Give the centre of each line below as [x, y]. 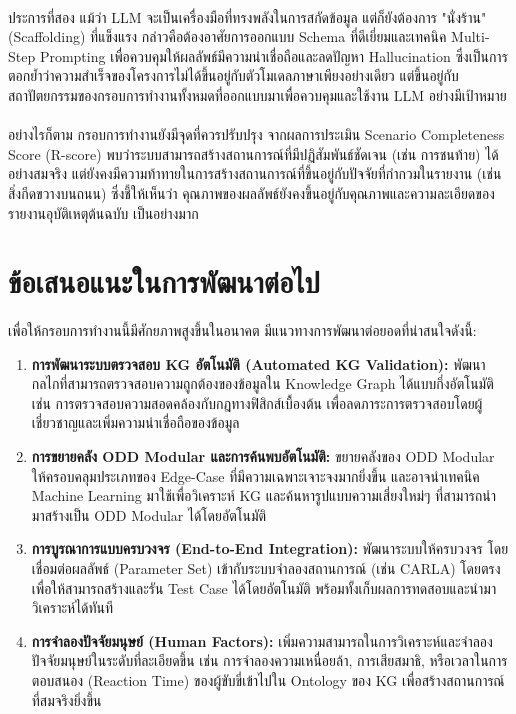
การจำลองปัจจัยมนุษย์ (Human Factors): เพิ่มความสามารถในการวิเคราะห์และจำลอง [262, 640]
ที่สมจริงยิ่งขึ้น [66, 699]
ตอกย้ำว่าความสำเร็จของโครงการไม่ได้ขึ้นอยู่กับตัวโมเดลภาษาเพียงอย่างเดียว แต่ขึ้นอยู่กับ [233, 75]
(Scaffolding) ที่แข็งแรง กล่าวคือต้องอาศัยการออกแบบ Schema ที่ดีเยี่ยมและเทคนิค [227, 36]
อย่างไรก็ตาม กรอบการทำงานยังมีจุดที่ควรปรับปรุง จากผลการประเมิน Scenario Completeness [256, 134]
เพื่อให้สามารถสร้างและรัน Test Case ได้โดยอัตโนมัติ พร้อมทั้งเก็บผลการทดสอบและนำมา [264, 587]
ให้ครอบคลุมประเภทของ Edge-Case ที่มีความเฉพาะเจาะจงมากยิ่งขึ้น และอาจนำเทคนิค [255, 475]
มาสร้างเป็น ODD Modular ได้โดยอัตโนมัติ [149, 514]
